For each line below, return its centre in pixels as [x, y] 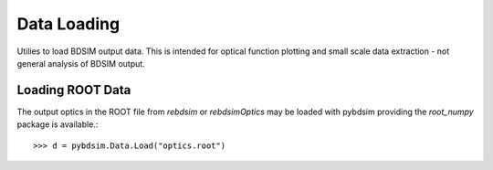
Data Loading [68, 24]
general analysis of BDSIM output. [81, 63]
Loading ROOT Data [74, 90]
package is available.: [58, 124]
